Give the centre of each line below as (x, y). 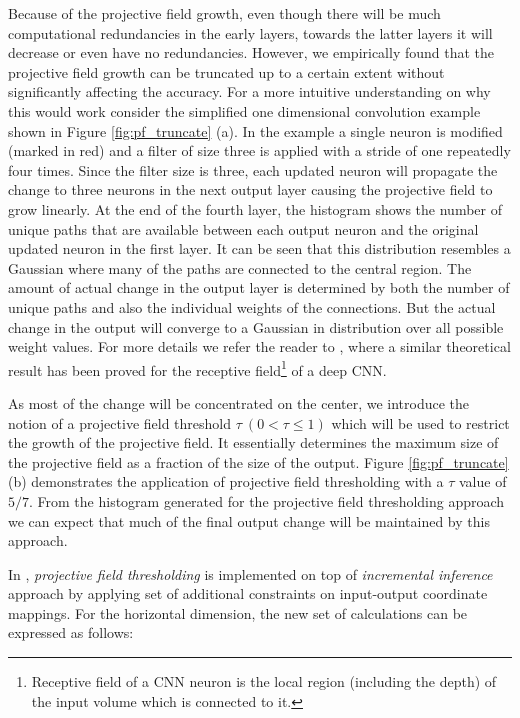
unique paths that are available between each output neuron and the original (243, 228)
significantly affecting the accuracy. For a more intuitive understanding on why (249, 91)
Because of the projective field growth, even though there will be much (224, 13)
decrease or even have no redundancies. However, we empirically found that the (251, 52)
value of (483, 481)
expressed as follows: (71, 632)
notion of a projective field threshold (120, 422)
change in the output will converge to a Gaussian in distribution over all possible (256, 326)
